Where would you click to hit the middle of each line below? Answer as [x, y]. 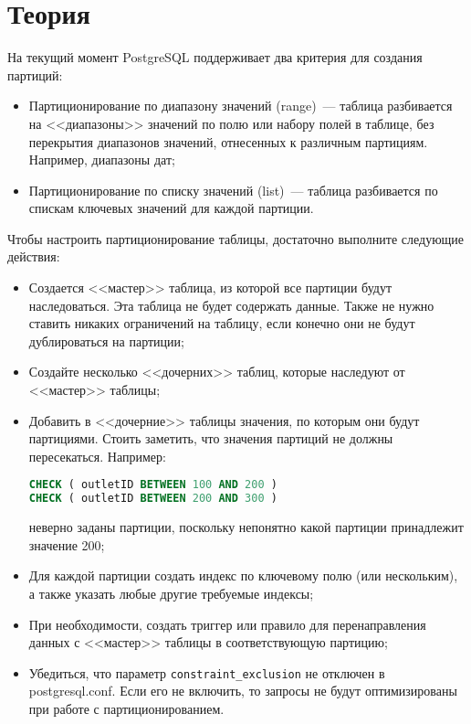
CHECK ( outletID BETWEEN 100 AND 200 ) [153, 485]
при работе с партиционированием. [126, 708]
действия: [34, 256]
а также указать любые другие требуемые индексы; [171, 593]
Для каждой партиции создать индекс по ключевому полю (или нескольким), [243, 575]
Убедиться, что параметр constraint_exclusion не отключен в [207, 672]
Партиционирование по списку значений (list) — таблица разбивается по [233, 190]
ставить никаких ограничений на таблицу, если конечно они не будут [222, 323]
